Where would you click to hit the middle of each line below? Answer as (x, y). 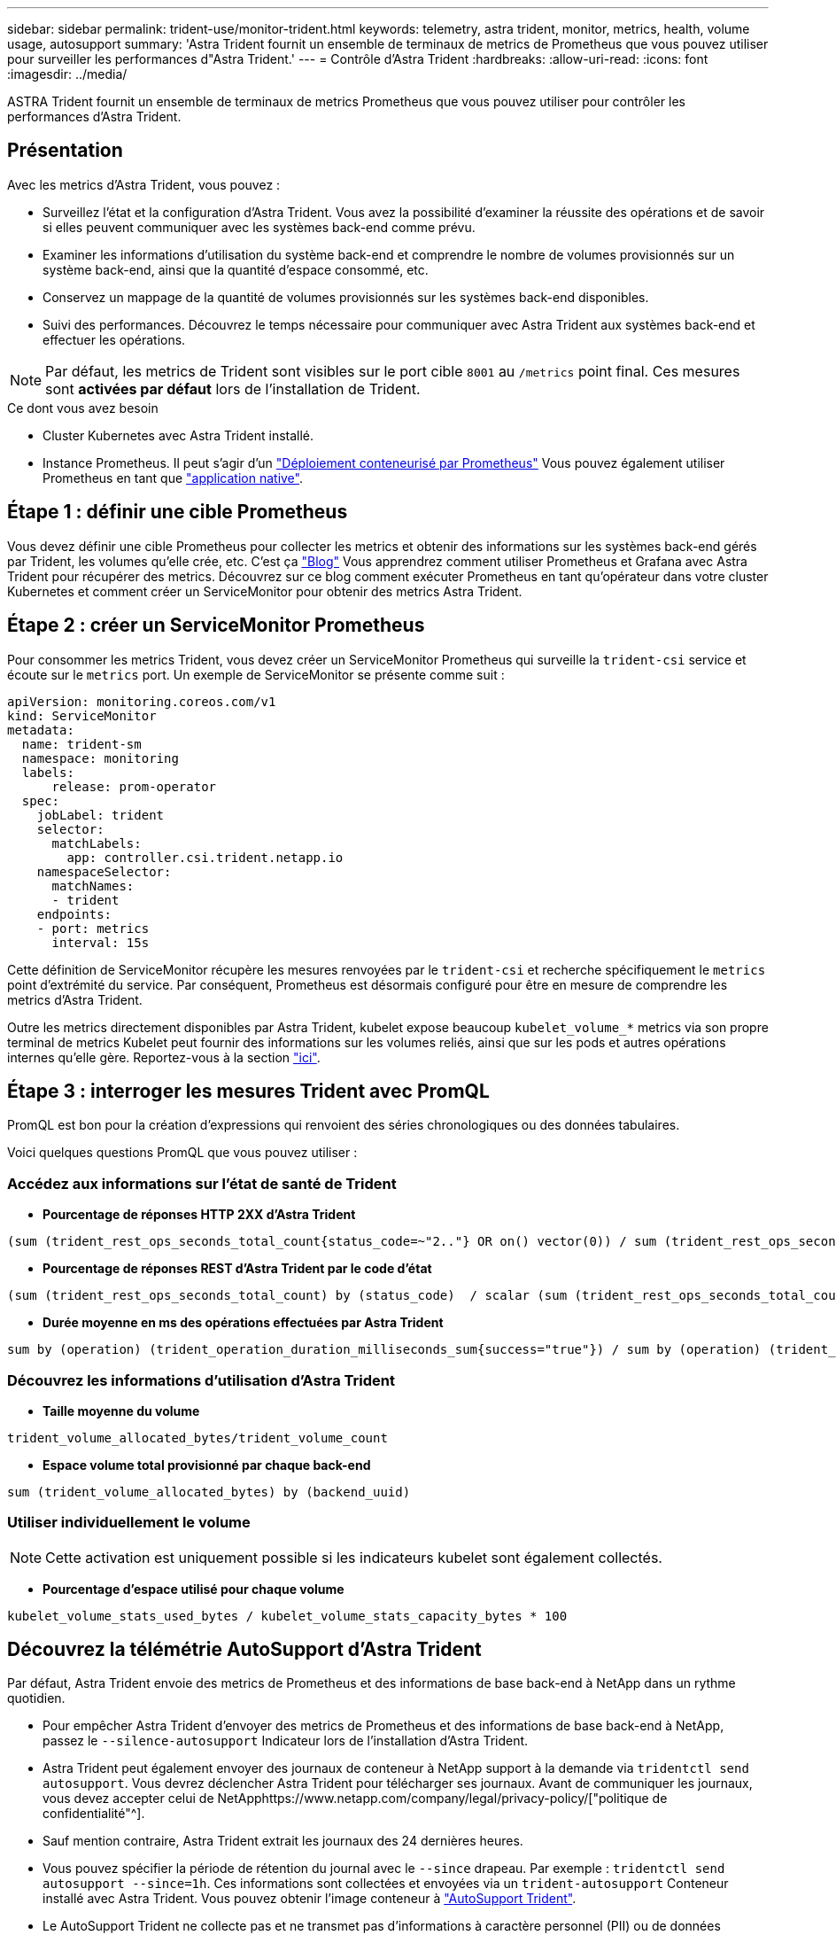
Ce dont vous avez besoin (83, 408)
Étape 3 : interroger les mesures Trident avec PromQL (248, 1091)
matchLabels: (97, 843)
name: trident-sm (81, 744)
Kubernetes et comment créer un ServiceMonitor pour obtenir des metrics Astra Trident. (265, 591)
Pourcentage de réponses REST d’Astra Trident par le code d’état (237, 1269)
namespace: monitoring (100, 758)
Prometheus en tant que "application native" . (173, 478)
